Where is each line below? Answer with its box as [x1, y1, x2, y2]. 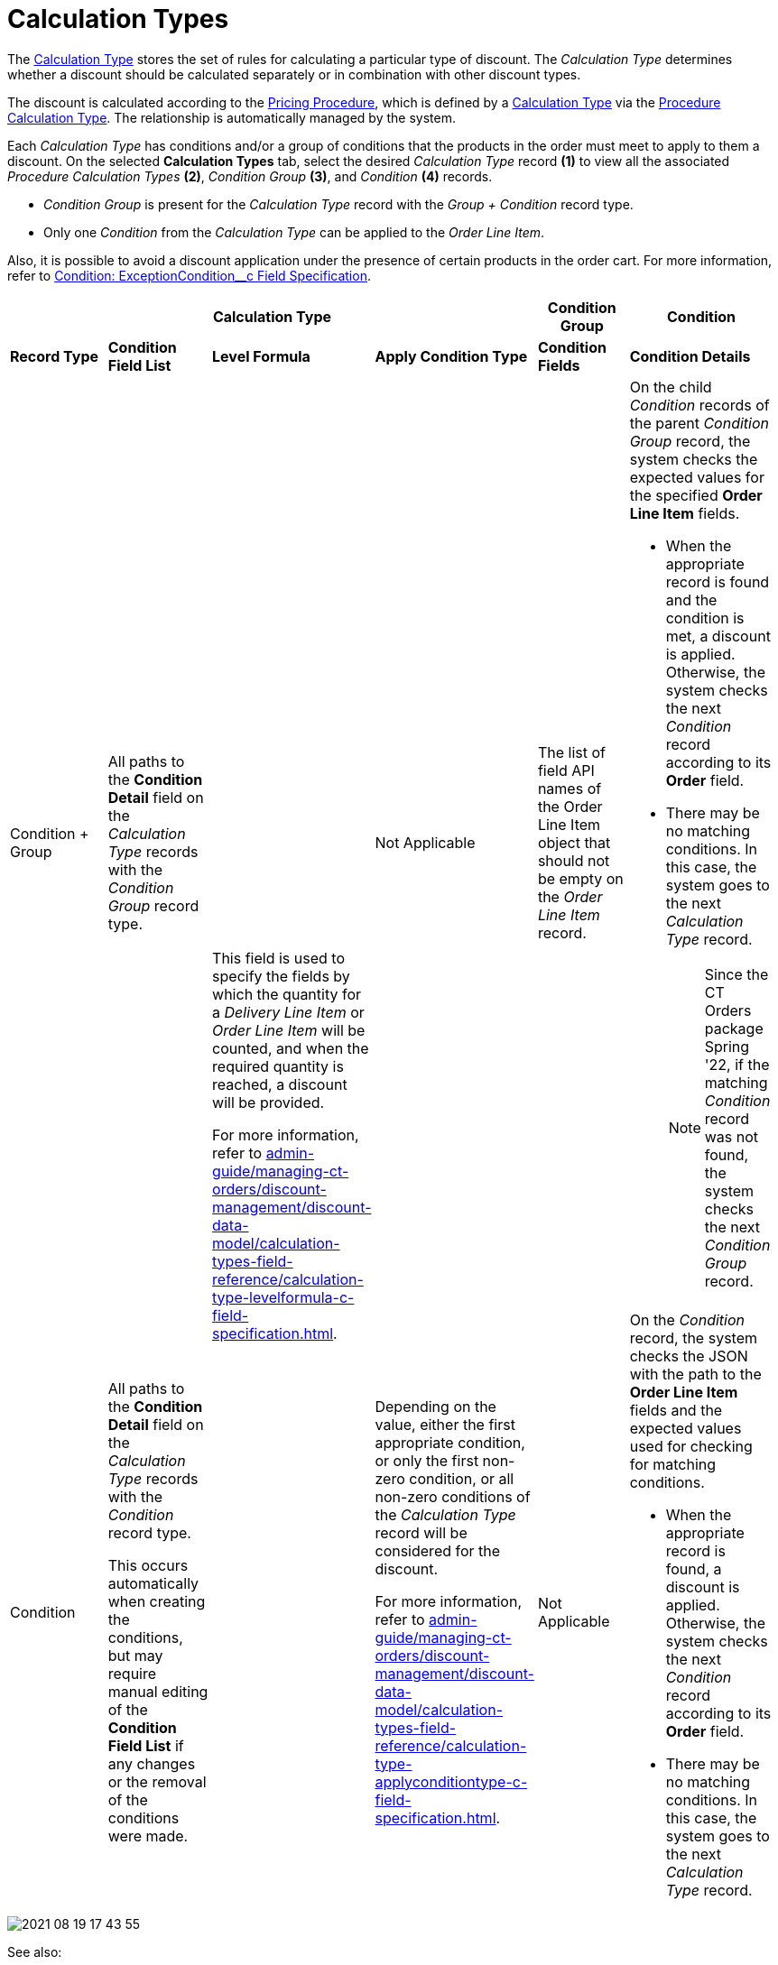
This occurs [107, 1555, 189, 1574]
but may [107, 1646, 163, 1665]
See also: [7, 1943, 62, 1960]
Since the [704, 964, 769, 983]
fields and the [629, 1400, 723, 1419]
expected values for [629, 467, 764, 486]
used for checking [629, 1436, 753, 1455]
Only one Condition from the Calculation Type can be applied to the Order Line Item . [43, 224, 545, 240]
